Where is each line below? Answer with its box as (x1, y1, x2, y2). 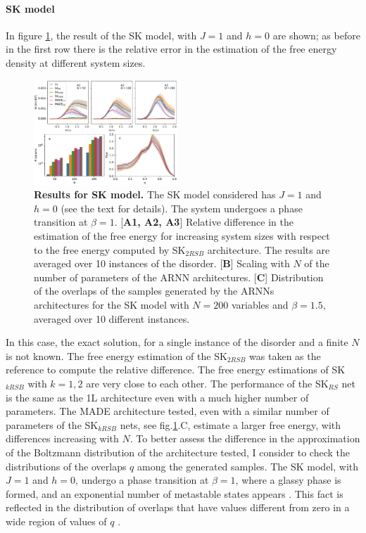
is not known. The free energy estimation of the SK (6, 348, 227, 363)
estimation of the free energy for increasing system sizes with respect (34, 229, 330, 243)
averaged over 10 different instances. (34, 311, 190, 326)
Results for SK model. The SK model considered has (34, 187, 276, 202)
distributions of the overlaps (6, 458, 127, 473)
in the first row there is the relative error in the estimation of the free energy (6, 41, 337, 56)
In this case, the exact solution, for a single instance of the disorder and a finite (6, 335, 348, 349)
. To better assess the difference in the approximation (130, 431, 360, 446)
